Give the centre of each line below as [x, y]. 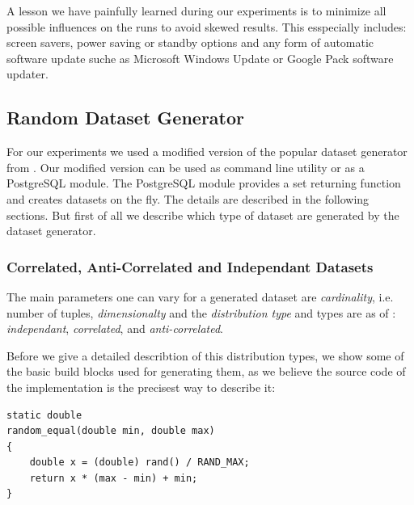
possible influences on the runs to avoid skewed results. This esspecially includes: [207, 26]
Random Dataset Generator [125, 118]
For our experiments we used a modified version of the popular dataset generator [207, 151]
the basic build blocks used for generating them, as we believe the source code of [206, 371]
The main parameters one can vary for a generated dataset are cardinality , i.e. [200, 296]
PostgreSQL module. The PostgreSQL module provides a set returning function [204, 183]
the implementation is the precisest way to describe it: [141, 387]
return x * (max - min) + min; [114, 478]
